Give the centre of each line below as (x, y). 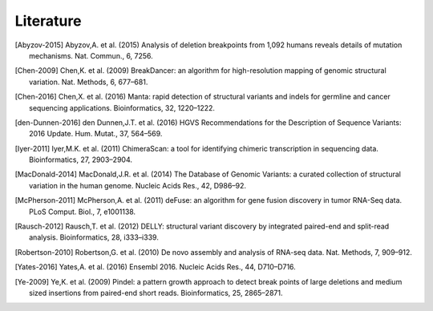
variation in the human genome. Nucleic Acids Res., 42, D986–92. (138, 185)
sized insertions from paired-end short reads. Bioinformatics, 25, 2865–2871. (156, 293)
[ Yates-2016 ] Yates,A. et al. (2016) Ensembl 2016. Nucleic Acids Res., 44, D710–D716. (155, 267)
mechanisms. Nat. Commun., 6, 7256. (91, 55)
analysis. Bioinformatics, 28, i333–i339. (94, 237)
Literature (48, 21)
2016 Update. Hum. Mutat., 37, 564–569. (96, 134)
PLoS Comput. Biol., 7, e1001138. (83, 212)
